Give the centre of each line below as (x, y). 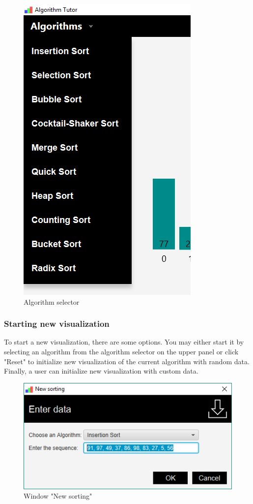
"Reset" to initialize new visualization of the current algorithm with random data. (127, 361)
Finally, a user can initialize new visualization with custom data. (101, 371)
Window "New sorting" (58, 496)
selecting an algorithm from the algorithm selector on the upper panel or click (121, 351)
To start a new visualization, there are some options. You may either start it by (124, 342)
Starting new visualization (57, 324)
